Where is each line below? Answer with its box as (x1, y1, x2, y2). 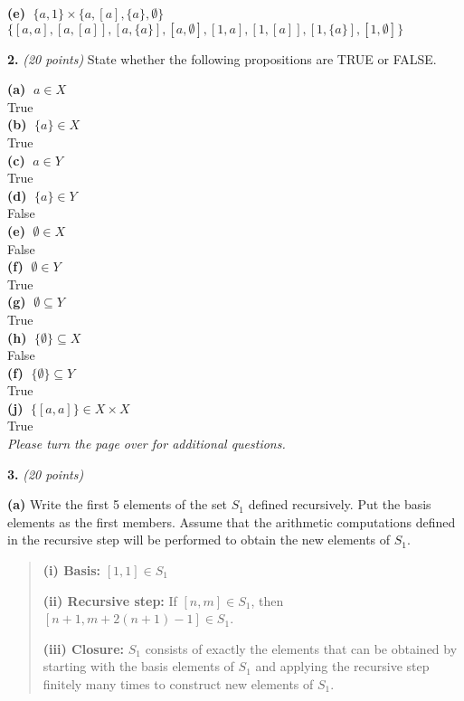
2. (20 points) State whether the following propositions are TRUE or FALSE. (7, 49, 437, 68)
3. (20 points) (7, 464, 84, 483)
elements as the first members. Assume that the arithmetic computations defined (7, 512, 456, 531)
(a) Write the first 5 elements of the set (7, 495, 228, 514)
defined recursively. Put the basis (248, 495, 431, 514)
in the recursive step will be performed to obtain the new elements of (7, 530, 391, 549)
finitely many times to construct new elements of (43, 675, 314, 693)
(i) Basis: (43, 561, 101, 580)
